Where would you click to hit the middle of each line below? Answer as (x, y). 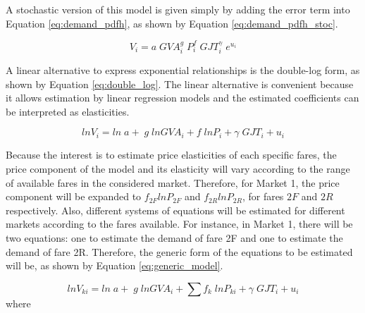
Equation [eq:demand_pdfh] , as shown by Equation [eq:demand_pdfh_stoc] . (172, 23)
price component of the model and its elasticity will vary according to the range (178, 169)
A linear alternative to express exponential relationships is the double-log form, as (183, 70)
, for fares (263, 196)
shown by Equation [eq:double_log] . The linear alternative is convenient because (180, 84)
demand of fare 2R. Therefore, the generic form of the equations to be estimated (179, 251)
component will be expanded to (74, 196)
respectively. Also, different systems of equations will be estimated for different (175, 210)
